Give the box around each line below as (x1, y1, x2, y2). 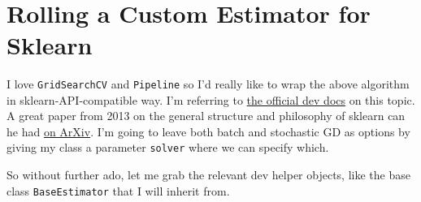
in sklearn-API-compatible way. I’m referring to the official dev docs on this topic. (7, 91, 415, 108)
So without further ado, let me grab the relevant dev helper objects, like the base (7, 166, 410, 183)
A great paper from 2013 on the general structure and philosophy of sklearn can (7, 107, 406, 124)
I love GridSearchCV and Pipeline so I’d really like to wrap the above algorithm (7, 75, 410, 92)
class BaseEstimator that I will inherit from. (7, 182, 230, 199)
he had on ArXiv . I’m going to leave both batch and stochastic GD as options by (7, 122, 410, 140)
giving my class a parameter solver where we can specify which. (7, 139, 329, 156)
